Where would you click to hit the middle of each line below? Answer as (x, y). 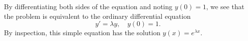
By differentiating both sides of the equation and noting (88, 6)
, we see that (225, 6)
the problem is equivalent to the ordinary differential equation (97, 16)
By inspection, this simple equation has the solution (82, 33)
